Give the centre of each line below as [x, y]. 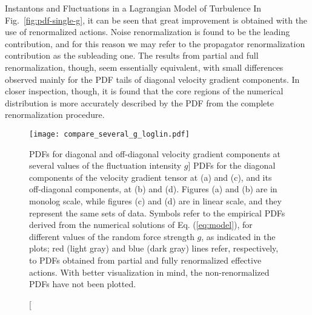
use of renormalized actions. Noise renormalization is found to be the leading [148, 32]
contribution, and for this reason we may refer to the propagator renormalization [155, 43]
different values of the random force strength [112, 236]
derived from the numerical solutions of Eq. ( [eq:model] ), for [141, 225]
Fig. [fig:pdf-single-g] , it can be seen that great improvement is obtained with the [156, 20]
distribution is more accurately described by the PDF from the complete [139, 102]
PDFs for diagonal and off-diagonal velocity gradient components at [155, 153]
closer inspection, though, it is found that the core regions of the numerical [144, 91]
